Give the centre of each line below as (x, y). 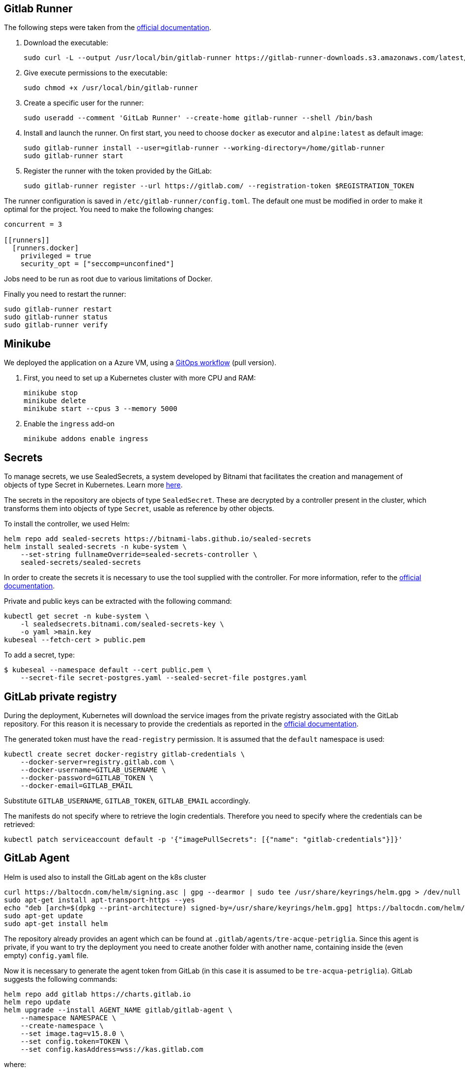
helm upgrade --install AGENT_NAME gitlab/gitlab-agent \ (118, 1010)
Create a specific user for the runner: (84, 103)
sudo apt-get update (44, 916)
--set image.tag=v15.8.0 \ (72, 1033)
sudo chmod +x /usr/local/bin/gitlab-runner (111, 88)
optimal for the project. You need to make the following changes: (109, 209)
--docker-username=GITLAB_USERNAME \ (93, 770)
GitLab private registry (61, 696)
